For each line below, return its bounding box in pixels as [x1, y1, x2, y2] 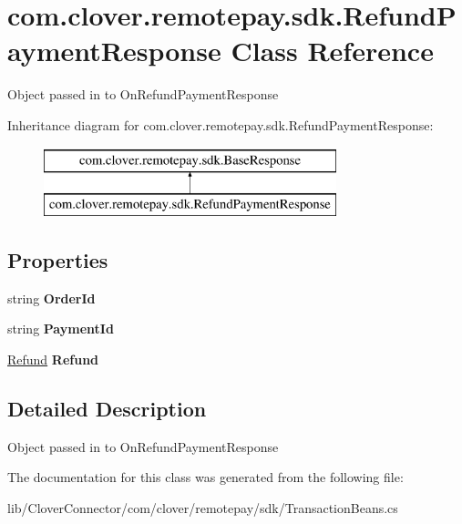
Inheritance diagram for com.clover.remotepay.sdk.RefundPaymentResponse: [7, 115, 434, 134]
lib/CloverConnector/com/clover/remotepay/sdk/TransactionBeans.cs [7, 498, 398, 518]
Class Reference [231, 32, 434, 69]
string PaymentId [7, 319, 114, 338]
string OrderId [7, 288, 96, 307]
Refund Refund [7, 350, 99, 369]
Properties [7, 246, 108, 274]
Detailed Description [7, 395, 207, 423]
